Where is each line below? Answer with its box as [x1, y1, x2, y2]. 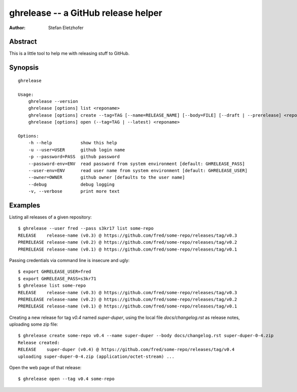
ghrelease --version [28, 99, 78, 104]
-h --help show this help [28, 140, 117, 146]
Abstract [9, 38, 37, 46]
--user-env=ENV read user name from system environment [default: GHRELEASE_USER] [28, 168, 247, 173]
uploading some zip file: [9, 321, 58, 327]
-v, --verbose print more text [28, 188, 120, 194]
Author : [9, 25, 26, 31]
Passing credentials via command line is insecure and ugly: [9, 257, 130, 263]
